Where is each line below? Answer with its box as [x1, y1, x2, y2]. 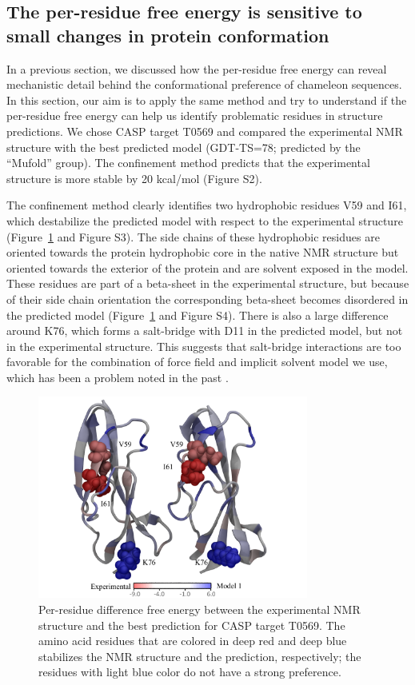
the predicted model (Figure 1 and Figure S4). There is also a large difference [6, 306, 389, 323]
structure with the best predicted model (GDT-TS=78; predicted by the [6, 138, 361, 155]
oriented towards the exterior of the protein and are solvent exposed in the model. [6, 259, 409, 276]
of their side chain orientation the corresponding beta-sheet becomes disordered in [6, 290, 409, 307]
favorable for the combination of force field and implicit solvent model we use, [6, 353, 388, 370]
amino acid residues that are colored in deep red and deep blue [38, 632, 347, 649]
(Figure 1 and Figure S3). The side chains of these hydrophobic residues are [6, 228, 380, 245]
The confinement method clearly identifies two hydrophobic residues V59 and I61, [6, 197, 407, 213]
